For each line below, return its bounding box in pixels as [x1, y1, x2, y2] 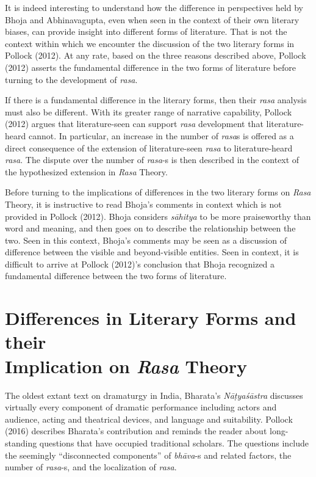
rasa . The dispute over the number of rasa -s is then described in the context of [5, 153, 300, 166]
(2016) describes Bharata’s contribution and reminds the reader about [5, 424, 267, 437]
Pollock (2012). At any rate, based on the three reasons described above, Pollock [5, 49, 306, 62]
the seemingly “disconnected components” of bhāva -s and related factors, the [5, 448, 292, 461]
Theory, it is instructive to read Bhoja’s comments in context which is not [5, 197, 282, 210]
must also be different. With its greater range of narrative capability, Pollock [5, 105, 292, 118]
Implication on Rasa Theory [5, 353, 247, 379]
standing [5, 436, 37, 449]
